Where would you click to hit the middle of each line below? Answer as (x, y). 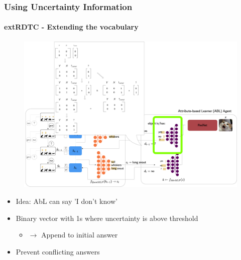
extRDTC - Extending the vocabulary (71, 27)
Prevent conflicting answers (58, 251)
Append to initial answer (79, 235)
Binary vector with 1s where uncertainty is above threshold (107, 218)
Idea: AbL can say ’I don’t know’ (67, 201)
